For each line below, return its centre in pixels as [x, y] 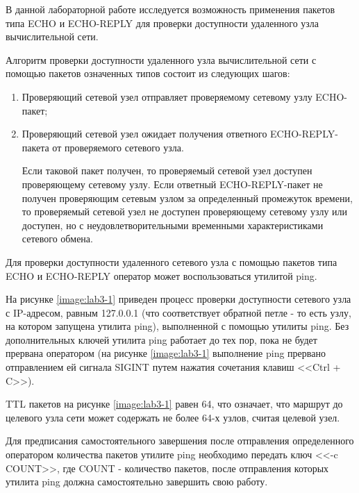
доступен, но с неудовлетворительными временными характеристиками [173, 225]
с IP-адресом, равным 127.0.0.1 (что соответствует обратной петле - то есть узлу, [178, 312]
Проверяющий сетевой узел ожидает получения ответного [144, 134]
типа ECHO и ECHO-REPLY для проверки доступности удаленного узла [162, 23]
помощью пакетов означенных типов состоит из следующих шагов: [148, 73]
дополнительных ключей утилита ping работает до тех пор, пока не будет [161, 339]
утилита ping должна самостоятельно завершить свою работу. [137, 482]
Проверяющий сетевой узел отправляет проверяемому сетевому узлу [167, 96]
